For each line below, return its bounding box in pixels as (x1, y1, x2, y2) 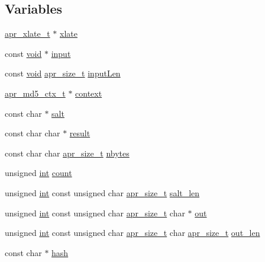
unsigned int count (5, 167, 72, 179)
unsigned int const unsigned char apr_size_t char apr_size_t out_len (5, 226, 260, 239)
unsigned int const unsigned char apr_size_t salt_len (5, 186, 200, 199)
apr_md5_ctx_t (5, 87, 66, 99)
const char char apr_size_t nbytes (5, 146, 130, 159)
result (69, 127, 91, 139)
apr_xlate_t (5, 27, 50, 40)
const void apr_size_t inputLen (5, 67, 121, 79)
